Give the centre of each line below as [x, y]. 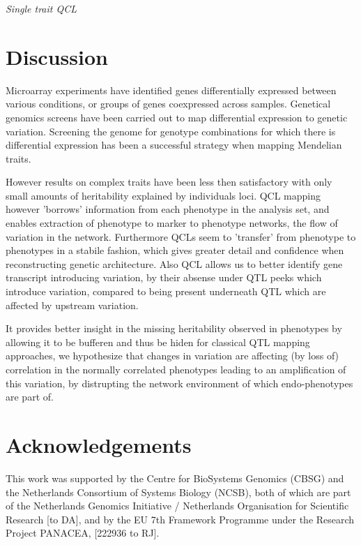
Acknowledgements [99, 444]
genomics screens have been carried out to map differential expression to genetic [177, 117]
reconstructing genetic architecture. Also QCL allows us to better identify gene [174, 263]
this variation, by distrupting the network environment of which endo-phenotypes [179, 383]
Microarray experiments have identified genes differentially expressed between [171, 90]
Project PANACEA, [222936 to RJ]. [83, 533]
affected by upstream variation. [72, 305]
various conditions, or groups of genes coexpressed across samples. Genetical [168, 104]
